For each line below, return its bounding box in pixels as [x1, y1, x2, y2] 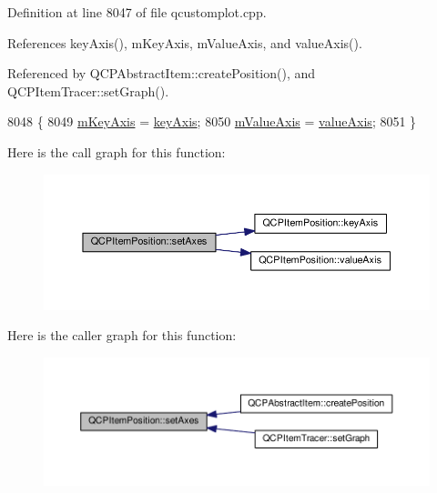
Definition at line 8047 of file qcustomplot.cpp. [7, 3, 267, 21]
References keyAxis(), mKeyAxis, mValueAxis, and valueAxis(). [7, 33, 362, 52]
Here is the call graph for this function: [7, 142, 226, 161]
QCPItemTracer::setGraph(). [7, 81, 169, 100]
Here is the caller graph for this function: [7, 326, 237, 345]
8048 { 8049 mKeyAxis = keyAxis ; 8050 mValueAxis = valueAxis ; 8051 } [7, 112, 417, 131]
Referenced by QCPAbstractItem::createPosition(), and [7, 64, 316, 83]
